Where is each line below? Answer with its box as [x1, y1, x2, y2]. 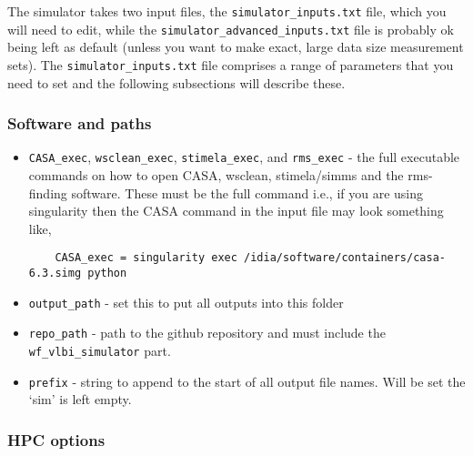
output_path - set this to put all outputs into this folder [28, 292, 344, 311]
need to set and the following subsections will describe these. [7, 73, 346, 92]
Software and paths [7, 112, 152, 135]
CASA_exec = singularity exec [55, 251, 237, 265]
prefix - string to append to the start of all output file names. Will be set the [28, 371, 466, 390]
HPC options [7, 428, 106, 451]
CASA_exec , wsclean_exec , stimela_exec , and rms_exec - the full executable [28, 147, 460, 167]
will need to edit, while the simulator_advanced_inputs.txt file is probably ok [7, 19, 454, 38]
